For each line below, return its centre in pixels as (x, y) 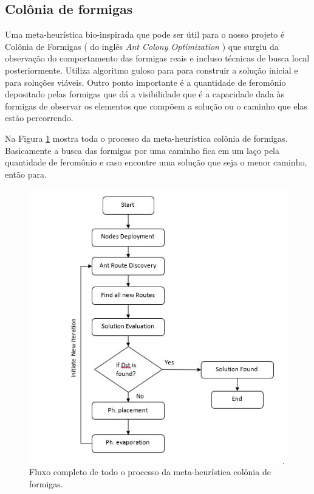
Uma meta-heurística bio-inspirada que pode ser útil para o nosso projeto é (145, 34)
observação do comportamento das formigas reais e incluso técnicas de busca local (157, 58)
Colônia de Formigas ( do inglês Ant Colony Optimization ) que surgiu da (142, 46)
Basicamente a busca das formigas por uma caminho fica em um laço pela (142, 150)
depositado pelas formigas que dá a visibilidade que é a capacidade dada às (145, 94)
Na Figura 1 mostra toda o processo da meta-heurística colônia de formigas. (146, 138)
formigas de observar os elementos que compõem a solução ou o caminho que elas (156, 106)
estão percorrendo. (39, 118)
